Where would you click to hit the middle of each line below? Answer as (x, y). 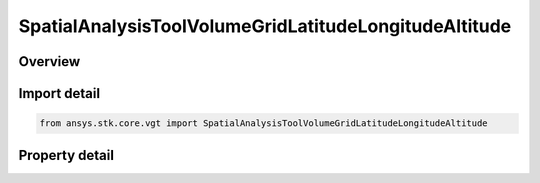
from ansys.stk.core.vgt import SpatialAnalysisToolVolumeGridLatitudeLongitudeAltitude (264, 123)
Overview (49, 61)
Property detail (66, 155)
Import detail (59, 93)
